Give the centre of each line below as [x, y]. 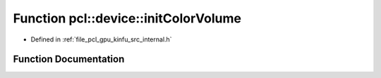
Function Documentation [69, 59]
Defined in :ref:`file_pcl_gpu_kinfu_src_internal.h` [101, 39]
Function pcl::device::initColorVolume [127, 18]
